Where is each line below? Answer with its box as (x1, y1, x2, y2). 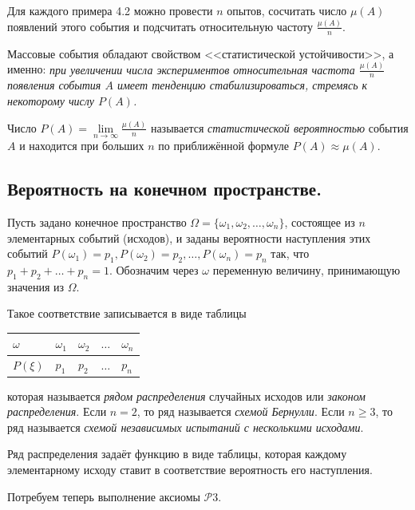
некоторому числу (7, 93, 94, 109)
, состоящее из (284, 213, 355, 230)
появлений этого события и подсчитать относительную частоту (7, 18, 313, 34)
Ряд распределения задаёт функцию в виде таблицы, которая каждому (7, 445, 347, 462)
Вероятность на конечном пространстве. (7, 176, 322, 201)
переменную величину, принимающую (212, 261, 401, 278)
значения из (7, 278, 65, 295)
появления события (7, 77, 101, 93)
